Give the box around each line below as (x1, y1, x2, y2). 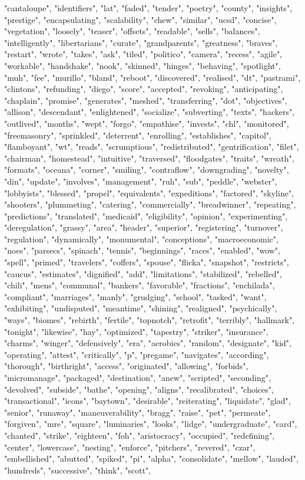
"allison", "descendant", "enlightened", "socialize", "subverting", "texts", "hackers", (4, 106, 295, 118)
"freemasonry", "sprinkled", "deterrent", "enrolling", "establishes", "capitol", (4, 129, 271, 141)
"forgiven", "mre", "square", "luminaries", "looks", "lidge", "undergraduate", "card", (4, 417, 297, 430)
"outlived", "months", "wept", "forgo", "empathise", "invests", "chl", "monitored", (4, 117, 289, 129)
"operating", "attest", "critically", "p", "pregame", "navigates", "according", (4, 348, 269, 360)
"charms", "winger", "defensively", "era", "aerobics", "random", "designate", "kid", (4, 337, 291, 349)
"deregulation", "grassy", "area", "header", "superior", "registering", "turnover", (4, 221, 283, 234)
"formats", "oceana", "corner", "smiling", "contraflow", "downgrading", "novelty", (4, 163, 289, 176)
